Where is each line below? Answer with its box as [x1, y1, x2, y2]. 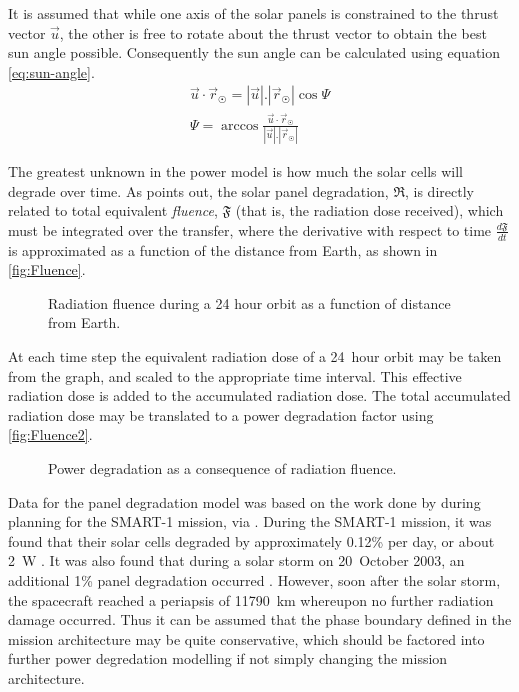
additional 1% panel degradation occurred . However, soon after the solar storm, [8, 569, 501, 590]
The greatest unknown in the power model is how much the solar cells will [8, 161, 463, 182]
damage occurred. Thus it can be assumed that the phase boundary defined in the [8, 609, 512, 630]
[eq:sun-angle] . [8, 61, 95, 82]
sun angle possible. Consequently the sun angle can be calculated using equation [8, 42, 501, 63]
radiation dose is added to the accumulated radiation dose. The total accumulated [8, 385, 511, 406]
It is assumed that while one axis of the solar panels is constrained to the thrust [8, 3, 499, 23]
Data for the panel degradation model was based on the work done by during [8, 491, 481, 512]
